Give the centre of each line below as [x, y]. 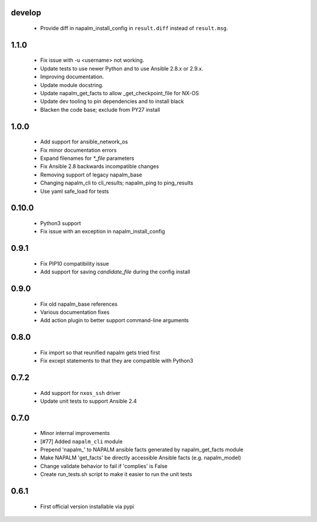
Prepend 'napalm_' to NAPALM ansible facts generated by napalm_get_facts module [142, 450]
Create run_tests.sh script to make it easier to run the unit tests [116, 474]
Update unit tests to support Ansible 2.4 [89, 401]
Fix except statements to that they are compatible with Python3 [117, 361]
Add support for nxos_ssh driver [80, 393]
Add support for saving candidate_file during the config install [115, 272]
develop [26, 13]
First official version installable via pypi [87, 506]
